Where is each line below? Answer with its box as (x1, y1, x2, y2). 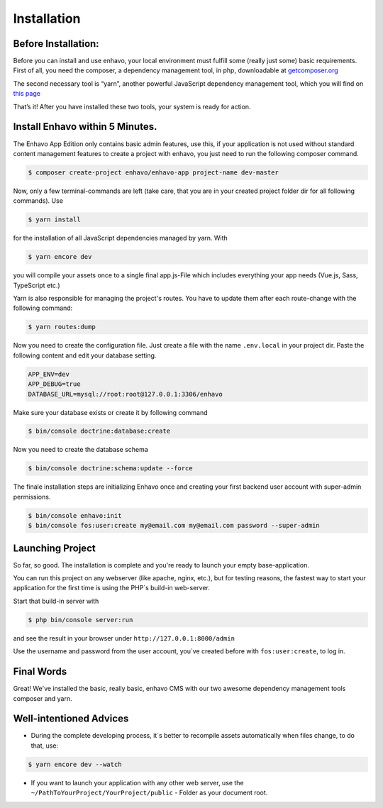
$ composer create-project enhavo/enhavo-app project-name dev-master (28, 168, 279, 177)
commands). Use (13, 197, 64, 205)
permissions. (13, 492, 51, 501)
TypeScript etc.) (13, 281, 60, 289)
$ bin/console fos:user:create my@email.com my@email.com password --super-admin (28, 521, 321, 530)
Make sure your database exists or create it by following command (13, 408, 209, 416)
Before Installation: (13, 38, 99, 50)
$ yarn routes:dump (28, 323, 96, 331)
